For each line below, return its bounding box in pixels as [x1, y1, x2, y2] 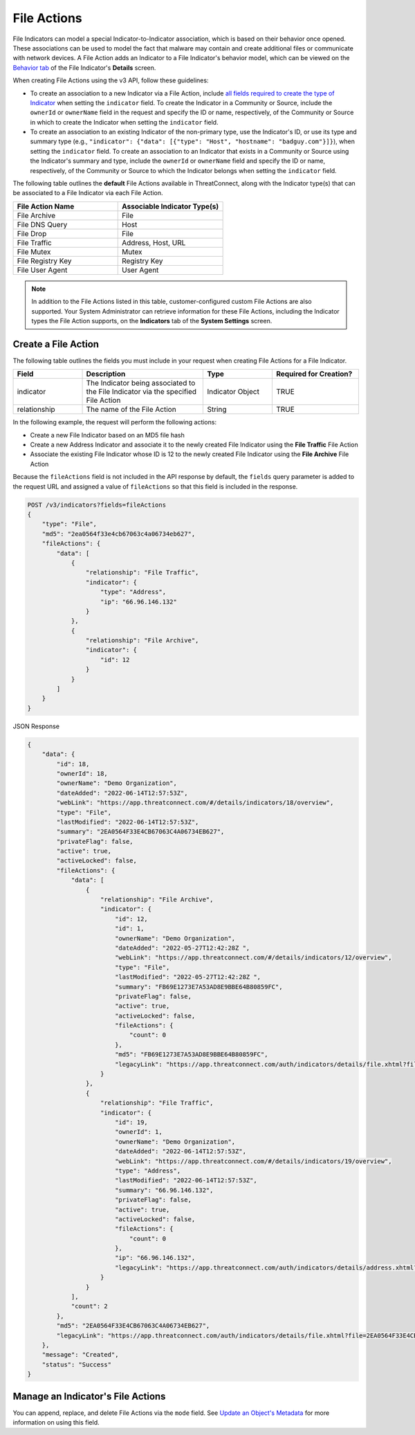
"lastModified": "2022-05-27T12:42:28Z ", [114, 973, 261, 981]
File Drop [17, 228, 47, 238]
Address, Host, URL [122, 237, 186, 247]
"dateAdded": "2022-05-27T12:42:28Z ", [114, 944, 250, 952]
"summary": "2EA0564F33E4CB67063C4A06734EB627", [56, 828, 225, 836]
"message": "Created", [41, 1351, 119, 1359]
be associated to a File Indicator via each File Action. [12, 189, 163, 197]
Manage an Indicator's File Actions [12, 1390, 166, 1402]
